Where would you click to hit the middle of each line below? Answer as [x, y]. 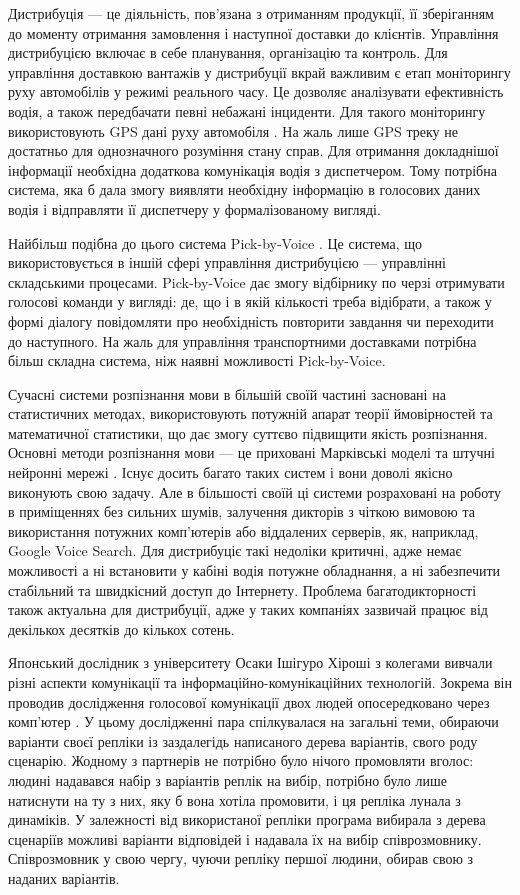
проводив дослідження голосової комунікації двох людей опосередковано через [249, 701]
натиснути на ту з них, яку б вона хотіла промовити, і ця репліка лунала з [234, 799]
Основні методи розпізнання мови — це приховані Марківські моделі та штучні [251, 452]
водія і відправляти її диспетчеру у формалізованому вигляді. [194, 208]
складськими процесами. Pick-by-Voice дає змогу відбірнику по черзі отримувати [256, 281]
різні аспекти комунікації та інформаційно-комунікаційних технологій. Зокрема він [260, 682]
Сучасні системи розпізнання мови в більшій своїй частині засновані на [227, 393]
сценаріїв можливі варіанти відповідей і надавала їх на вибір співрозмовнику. [245, 838]
